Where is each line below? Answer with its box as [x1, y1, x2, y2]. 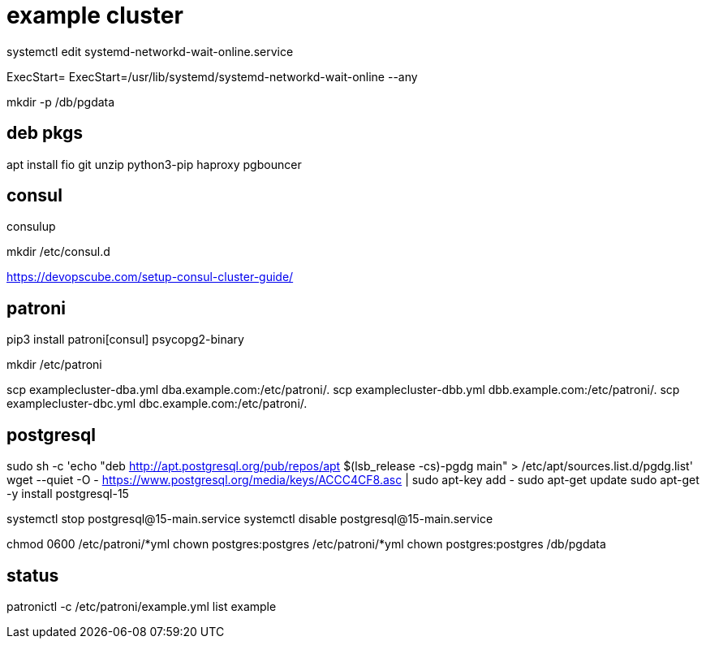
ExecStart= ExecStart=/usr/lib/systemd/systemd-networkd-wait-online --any [6, 69, 418, 84]
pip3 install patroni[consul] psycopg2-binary [6, 332, 244, 347]
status [6, 565, 59, 586]
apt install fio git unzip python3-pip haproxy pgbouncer [6, 157, 302, 171]
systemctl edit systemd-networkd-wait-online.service [6, 44, 294, 58]
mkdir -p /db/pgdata [6, 94, 115, 109]
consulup [6, 219, 56, 234]
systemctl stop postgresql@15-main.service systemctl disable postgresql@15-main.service [6, 512, 493, 526]
